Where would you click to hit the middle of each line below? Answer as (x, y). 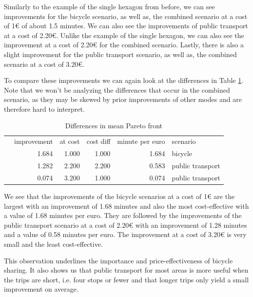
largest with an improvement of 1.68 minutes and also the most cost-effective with (126, 206)
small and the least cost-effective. (53, 244)
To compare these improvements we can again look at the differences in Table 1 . (124, 80)
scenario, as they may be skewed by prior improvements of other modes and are (123, 99)
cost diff (98, 141)
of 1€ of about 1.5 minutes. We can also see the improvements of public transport (126, 26)
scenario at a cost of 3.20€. (44, 64)
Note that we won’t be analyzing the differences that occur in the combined (117, 89)
